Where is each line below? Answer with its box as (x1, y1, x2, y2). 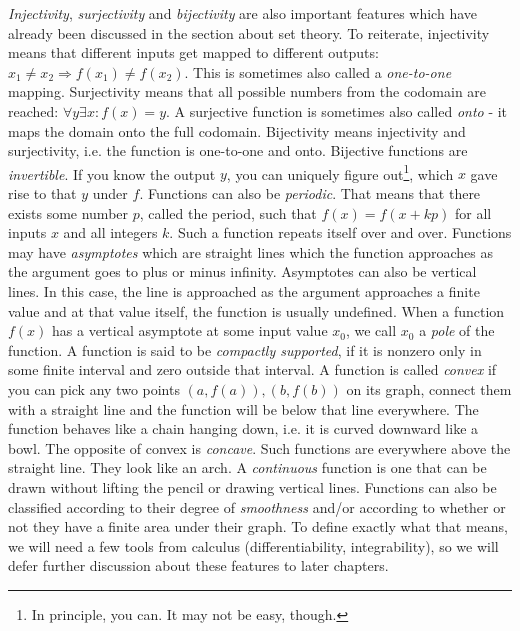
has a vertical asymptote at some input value (52, 320, 328, 341)
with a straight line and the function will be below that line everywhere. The (8, 398, 479, 419)
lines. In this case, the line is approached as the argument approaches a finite (8, 280, 480, 301)
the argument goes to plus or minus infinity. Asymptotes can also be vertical (8, 261, 477, 282)
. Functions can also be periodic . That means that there (139, 183, 481, 203)
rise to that (8, 183, 77, 203)
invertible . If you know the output (8, 163, 216, 184)
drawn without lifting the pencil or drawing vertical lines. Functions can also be (8, 476, 497, 497)
